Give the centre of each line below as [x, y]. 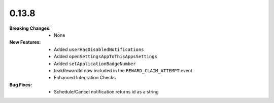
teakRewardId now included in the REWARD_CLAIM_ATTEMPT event [123, 70]
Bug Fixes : [21, 85]
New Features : [25, 42]
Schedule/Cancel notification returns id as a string [107, 92]
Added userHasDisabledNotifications [99, 49]
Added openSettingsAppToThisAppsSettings [106, 57]
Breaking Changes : [30, 28]
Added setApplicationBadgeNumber [95, 64]
